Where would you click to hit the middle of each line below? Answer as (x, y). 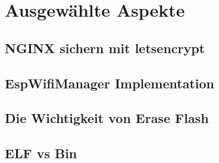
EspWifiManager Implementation (109, 83)
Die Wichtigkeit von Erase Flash (107, 118)
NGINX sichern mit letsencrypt (105, 47)
